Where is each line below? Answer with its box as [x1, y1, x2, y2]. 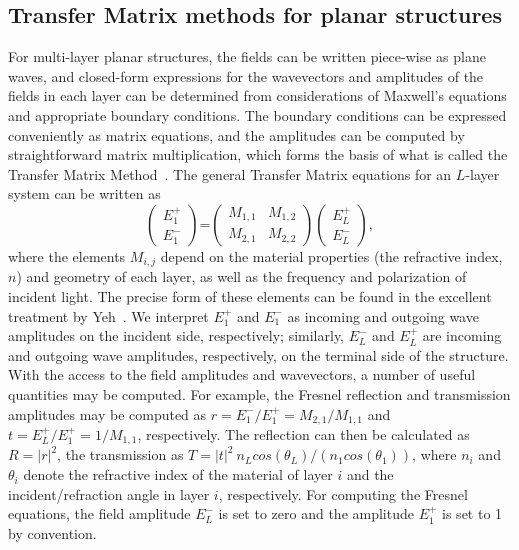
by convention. [8, 522, 97, 543]
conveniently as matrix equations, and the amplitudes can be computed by [8, 124, 465, 145]
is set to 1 [442, 503, 503, 524]
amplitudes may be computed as [8, 403, 207, 424]
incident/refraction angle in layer [8, 483, 210, 504]
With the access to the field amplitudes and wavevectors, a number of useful [8, 364, 476, 385]
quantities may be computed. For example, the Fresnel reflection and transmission [8, 383, 511, 404]
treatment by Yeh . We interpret [8, 305, 209, 326]
